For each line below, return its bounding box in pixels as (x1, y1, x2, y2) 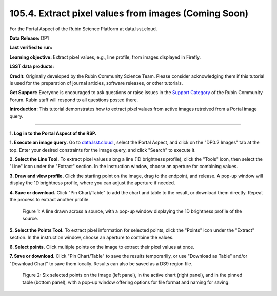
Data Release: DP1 (9, 35, 49, 41)
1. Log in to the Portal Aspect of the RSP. (9, 130, 97, 136)
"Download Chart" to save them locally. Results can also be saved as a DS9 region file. (9, 260, 193, 267)
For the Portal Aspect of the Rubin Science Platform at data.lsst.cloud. (9, 26, 157, 32)
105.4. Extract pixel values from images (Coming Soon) (9, 8, 249, 19)
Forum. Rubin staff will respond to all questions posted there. (9, 97, 138, 103)
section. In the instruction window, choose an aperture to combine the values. (9, 234, 174, 240)
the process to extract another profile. (9, 196, 90, 202)
